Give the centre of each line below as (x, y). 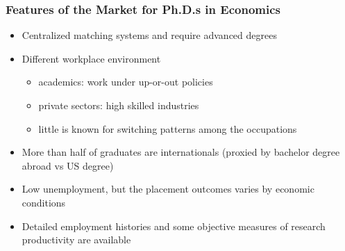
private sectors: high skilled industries (119, 105)
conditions (44, 202)
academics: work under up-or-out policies (126, 82)
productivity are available (76, 240)
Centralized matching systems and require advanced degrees (149, 35)
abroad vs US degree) (68, 165)
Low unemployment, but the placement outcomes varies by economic (168, 189)
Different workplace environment (91, 58)
